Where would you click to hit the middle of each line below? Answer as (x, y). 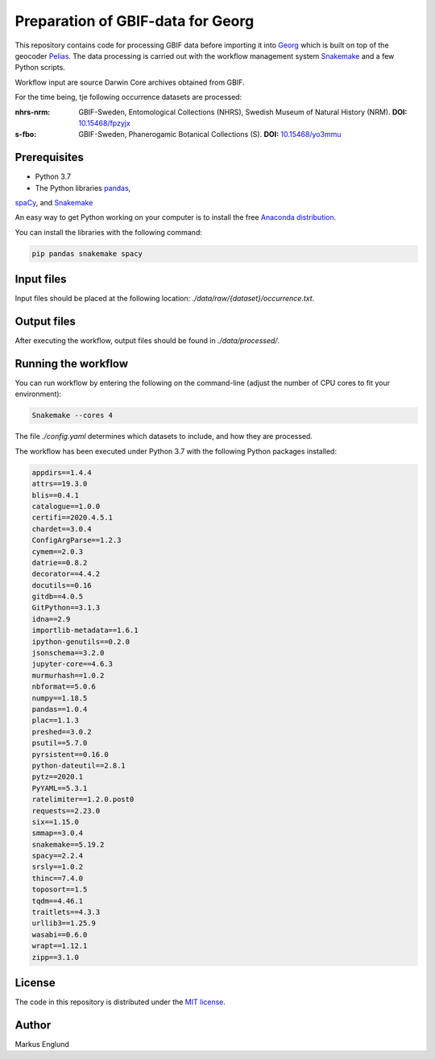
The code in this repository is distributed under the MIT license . (120, 1002)
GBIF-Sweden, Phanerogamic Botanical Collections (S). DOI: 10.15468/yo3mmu (210, 134)
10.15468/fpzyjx (104, 123)
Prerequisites (49, 157)
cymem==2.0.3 (58, 551)
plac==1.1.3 (56, 720)
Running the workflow (72, 364)
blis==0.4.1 (56, 495)
